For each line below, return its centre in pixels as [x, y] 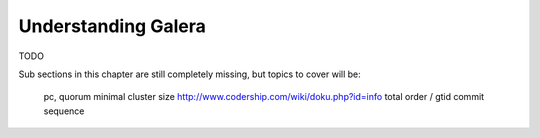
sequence [64, 111]
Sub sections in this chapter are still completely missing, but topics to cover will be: [190, 74]
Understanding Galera [112, 26]
